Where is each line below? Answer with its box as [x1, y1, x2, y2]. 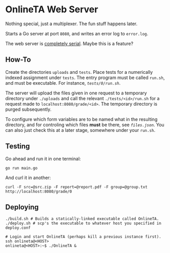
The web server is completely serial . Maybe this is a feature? [5, 40, 134, 47]
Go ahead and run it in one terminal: [5, 155, 81, 162]
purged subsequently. [5, 106, 52, 112]
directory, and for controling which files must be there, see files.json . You [5, 122, 165, 128]
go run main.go [5, 165, 38, 170]
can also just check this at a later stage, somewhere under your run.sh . [5, 127, 156, 133]
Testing [5, 142, 30, 151]
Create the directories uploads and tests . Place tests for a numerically [5, 69, 153, 75]
